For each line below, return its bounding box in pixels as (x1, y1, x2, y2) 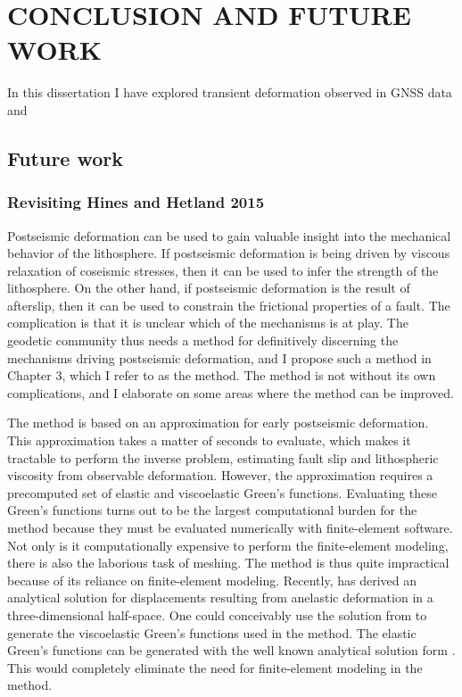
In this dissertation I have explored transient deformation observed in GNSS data (7, 83, 452, 102)
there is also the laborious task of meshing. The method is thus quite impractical (7, 553, 450, 572)
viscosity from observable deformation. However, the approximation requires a (7, 466, 433, 485)
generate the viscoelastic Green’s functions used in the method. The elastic (7, 623, 417, 642)
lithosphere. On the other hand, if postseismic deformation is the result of (7, 278, 410, 297)
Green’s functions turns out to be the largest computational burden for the (7, 501, 417, 519)
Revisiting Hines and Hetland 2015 (7, 191, 265, 213)
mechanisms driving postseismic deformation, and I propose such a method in (7, 348, 432, 367)
